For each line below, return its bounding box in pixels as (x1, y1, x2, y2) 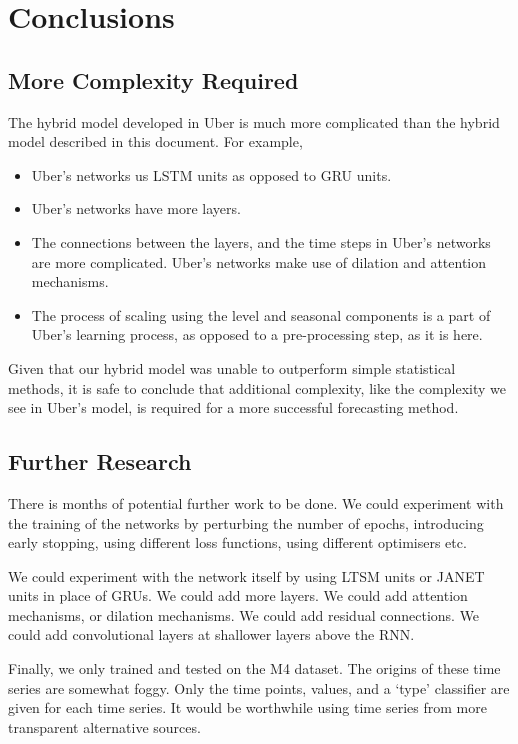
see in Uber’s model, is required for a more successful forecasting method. (8, 397, 459, 418)
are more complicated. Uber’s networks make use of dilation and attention (31, 251, 486, 272)
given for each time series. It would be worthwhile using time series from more (8, 697, 487, 718)
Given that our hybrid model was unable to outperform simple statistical (8, 357, 456, 378)
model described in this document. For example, (8, 131, 303, 152)
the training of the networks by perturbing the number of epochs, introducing (8, 512, 484, 533)
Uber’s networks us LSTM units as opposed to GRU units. (31, 164, 392, 185)
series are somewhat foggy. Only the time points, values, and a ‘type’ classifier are (8, 677, 510, 698)
